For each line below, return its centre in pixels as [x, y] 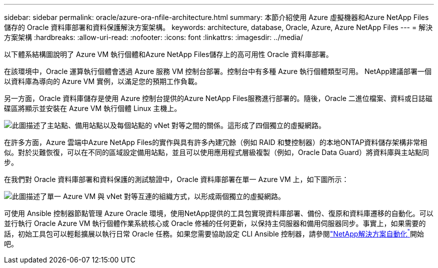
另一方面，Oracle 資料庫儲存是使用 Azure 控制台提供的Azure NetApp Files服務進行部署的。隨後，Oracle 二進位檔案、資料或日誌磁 [218, 98]
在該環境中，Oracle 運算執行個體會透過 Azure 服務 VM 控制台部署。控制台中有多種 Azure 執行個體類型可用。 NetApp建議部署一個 [218, 71]
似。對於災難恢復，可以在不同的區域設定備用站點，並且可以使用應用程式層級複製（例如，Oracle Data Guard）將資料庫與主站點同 [216, 152]
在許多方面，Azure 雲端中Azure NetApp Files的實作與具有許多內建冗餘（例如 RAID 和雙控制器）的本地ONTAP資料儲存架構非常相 [216, 142]
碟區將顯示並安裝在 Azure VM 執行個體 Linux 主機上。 [93, 108]
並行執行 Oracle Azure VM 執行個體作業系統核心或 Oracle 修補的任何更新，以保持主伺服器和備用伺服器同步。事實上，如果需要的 [215, 223]
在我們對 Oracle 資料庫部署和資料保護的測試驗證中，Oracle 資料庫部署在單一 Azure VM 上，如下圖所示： [176, 179]
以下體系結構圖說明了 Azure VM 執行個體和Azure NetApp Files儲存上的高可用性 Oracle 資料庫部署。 [168, 54]
